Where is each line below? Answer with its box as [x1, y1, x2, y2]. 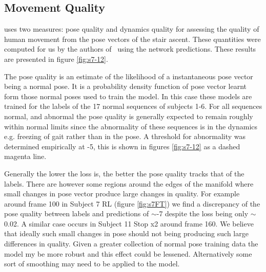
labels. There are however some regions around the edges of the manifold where [4, 178, 254, 189]
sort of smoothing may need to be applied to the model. [4, 258, 180, 269]
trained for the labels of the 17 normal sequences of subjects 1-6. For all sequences [4, 101, 262, 111]
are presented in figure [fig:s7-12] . [4, 53, 108, 64]
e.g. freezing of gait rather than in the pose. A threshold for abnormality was [4, 131, 246, 142]
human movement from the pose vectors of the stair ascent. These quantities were [4, 33, 261, 44]
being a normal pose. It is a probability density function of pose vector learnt [4, 81, 247, 92]
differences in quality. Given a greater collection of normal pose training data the [4, 238, 258, 249]
